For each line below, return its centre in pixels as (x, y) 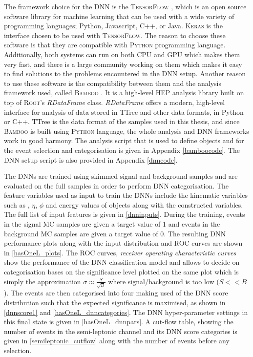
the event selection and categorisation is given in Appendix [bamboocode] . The (122, 150)
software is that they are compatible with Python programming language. (115, 45)
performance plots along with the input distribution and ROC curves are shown (123, 243)
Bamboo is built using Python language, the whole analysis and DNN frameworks (126, 131)
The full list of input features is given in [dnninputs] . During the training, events (125, 214)
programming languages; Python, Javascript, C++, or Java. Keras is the (113, 26)
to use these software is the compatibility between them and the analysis (113, 83)
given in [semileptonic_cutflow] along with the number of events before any (117, 341)
